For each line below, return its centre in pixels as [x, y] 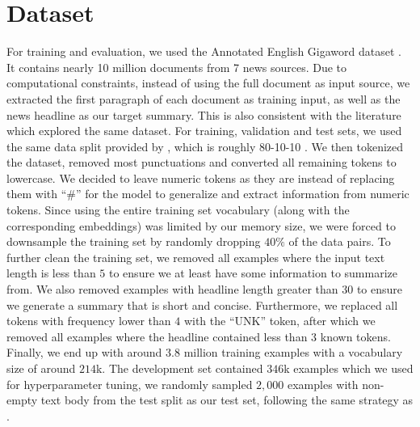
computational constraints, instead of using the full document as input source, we [208, 83]
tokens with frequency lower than [89, 321]
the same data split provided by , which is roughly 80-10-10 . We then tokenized [205, 146]
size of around [41, 368]
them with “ [37, 194]
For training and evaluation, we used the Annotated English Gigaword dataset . [204, 51]
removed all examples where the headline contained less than [157, 336]
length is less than [51, 273]
